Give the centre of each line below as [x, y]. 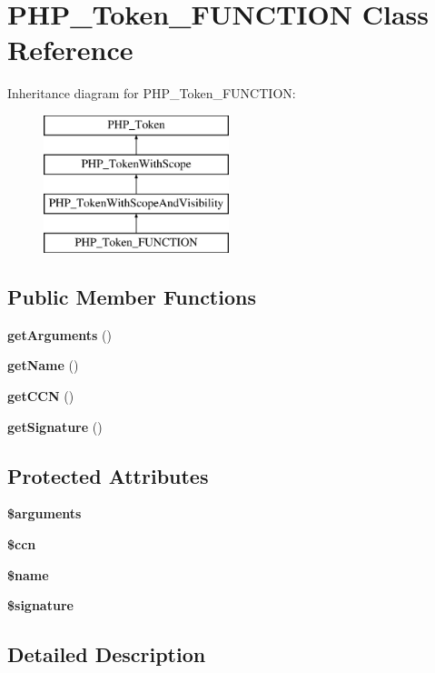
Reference [70, 50]
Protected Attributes [108, 475]
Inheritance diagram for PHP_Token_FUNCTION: [152, 93]
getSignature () [55, 426]
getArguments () [59, 334]
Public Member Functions [132, 297]
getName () [43, 365]
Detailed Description [107, 654]
